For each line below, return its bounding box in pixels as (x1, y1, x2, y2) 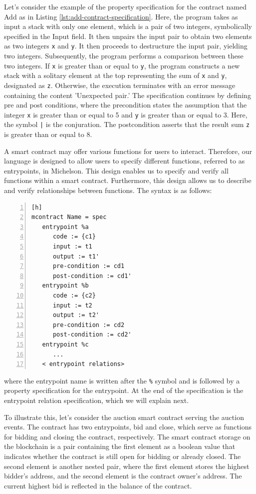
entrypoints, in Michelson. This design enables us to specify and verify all (4, 165, 229, 175)
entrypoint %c (42, 340, 89, 348)
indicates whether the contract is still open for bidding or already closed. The (4, 450, 241, 461)
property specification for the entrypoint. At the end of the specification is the (4, 385, 244, 395)
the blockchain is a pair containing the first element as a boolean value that (4, 441, 236, 451)
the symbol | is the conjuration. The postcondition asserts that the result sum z (4, 119, 250, 129)
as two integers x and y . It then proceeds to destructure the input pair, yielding (4, 40, 248, 51)
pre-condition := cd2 (52, 321, 125, 328)
